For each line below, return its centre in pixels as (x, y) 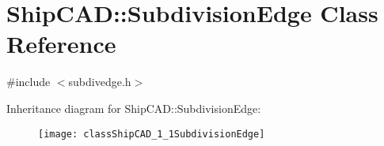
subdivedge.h (100, 82)
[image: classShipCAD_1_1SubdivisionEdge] (152, 134)
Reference (61, 44)
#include (29, 82)
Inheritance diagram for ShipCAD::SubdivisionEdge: (134, 108)
